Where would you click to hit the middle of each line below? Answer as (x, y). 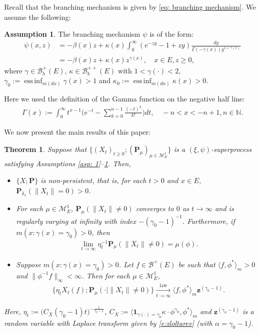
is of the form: (172, 34)
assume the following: (37, 17)
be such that (197, 264)
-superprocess (231, 149)
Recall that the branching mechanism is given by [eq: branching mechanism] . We (130, 7)
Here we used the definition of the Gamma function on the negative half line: (124, 99)
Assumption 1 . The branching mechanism (72, 34)
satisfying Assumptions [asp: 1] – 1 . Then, (68, 163)
